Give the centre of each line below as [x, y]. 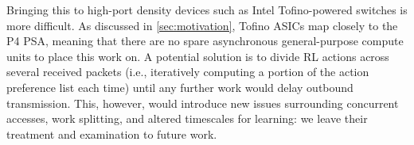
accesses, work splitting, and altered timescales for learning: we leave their [187, 118]
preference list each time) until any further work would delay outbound [180, 87]
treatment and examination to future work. [112, 134]
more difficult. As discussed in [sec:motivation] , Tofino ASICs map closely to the [202, 25]
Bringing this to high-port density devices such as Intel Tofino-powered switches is [207, 10]
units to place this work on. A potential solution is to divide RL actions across [198, 56]
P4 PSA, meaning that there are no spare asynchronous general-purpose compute [205, 41]
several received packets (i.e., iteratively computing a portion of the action [188, 72]
